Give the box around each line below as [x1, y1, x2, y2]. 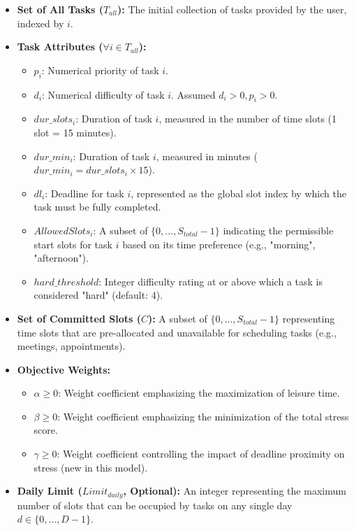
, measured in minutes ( [156, 148, 258, 163]
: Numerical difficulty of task [42, 87, 165, 101]
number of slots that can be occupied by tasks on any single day [17, 497, 293, 512]
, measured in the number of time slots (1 [158, 111, 337, 126]
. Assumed [171, 87, 216, 101]
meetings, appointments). [17, 339, 126, 353]
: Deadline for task [45, 185, 124, 200]
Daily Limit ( [17, 483, 82, 498]
